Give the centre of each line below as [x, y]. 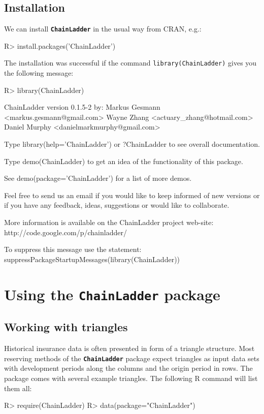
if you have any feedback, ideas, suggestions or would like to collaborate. [117, 205]
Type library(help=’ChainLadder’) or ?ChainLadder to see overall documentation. [132, 144]
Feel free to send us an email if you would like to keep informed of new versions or [132, 195]
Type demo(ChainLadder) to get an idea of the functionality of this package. [124, 161]
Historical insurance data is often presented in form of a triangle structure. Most [129, 348]
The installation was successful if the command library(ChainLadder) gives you [130, 63]
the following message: [39, 73]
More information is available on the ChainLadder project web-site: [109, 222]
